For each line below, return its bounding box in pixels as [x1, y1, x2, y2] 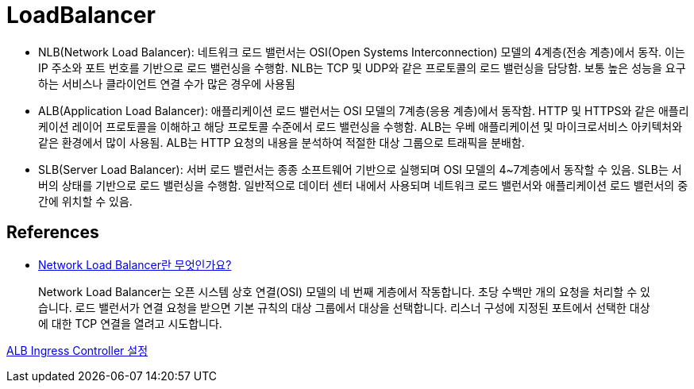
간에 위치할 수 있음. [38, 194, 133, 208]
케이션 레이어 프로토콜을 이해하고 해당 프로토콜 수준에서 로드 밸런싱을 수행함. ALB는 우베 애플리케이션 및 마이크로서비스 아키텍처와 [38, 119, 683, 133]
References [6, 222, 99, 243]
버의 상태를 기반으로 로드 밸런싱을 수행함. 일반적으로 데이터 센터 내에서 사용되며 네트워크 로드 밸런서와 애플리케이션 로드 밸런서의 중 [38, 178, 688, 192]
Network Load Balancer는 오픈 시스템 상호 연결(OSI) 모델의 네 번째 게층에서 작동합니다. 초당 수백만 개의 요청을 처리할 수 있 [38, 284, 650, 298]
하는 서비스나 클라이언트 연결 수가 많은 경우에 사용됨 [38, 76, 295, 91]
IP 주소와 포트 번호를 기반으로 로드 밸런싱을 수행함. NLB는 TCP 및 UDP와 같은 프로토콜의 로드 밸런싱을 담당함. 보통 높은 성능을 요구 [38, 60, 686, 75]
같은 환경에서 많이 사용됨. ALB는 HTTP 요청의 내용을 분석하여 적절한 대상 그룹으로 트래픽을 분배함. [38, 135, 525, 149]
